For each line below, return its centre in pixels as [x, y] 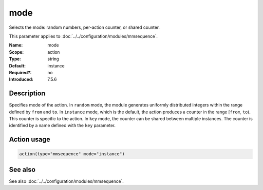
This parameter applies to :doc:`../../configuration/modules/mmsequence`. [83, 36]
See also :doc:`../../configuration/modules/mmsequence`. [66, 181]
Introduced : [21, 79]
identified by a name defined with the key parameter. [62, 126]
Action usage [30, 139]
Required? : [20, 72]
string [53, 59]
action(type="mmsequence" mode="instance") [72, 154]
